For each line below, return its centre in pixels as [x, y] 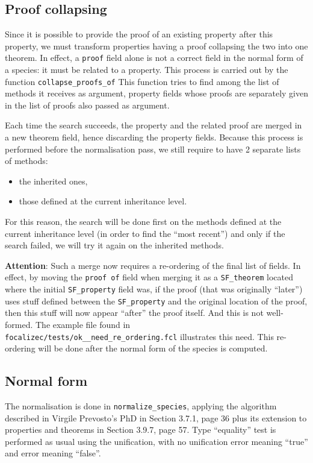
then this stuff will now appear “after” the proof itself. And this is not [134, 313]
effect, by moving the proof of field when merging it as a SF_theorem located [149, 277]
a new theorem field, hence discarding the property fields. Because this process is [154, 137]
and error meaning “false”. [53, 453]
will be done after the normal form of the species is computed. [153, 348]
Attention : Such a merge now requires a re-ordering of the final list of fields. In [153, 265]
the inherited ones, [53, 181]
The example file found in [83, 324]
